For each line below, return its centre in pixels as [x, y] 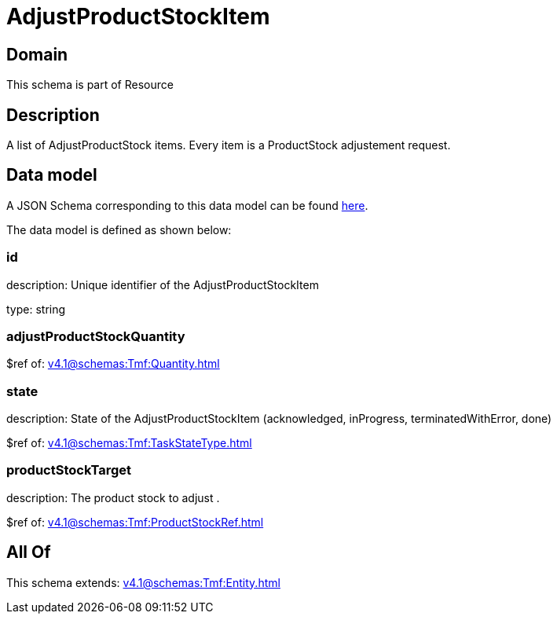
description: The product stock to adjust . [113, 497]
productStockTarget [69, 470]
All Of [29, 552]
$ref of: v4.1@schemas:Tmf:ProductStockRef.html [135, 522]
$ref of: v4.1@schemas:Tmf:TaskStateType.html [129, 443]
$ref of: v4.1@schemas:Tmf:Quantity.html [113, 364]
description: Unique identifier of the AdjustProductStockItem [163, 284]
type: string [36, 309]
